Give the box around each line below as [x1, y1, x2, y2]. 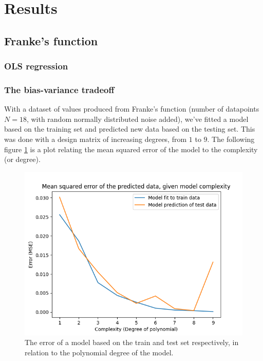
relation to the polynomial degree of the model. [25, 347, 174, 357]
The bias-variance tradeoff [4, 83, 115, 96]
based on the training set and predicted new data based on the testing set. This [4, 123, 255, 134]
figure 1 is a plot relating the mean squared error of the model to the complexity [4, 143, 258, 154]
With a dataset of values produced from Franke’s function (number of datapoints [4, 103, 259, 114]
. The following [207, 134, 255, 144]
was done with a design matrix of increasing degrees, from [4, 134, 187, 144]
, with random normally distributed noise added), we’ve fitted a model [26, 113, 249, 124]
